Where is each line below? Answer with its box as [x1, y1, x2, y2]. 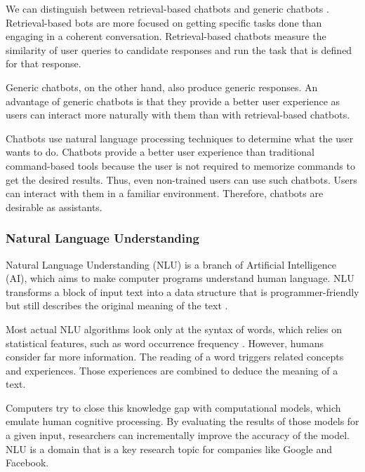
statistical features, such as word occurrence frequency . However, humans [6, 335, 324, 350]
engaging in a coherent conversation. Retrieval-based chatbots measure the [6, 29, 326, 43]
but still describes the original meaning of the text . [6, 298, 228, 313]
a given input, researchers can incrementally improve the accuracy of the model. [6, 428, 350, 443]
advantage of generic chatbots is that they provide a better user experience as [6, 93, 340, 108]
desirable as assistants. [6, 199, 102, 214]
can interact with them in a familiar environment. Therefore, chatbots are [6, 186, 324, 201]
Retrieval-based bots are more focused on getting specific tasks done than [6, 15, 322, 29]
